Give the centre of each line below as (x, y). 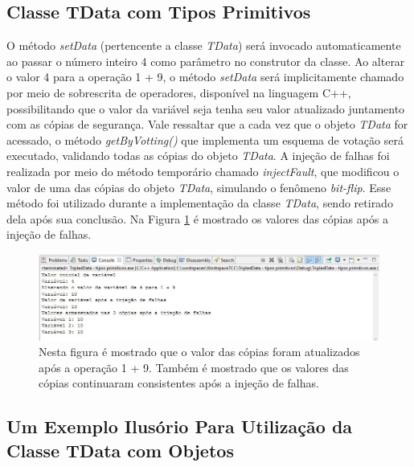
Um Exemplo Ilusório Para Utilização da (180, 426)
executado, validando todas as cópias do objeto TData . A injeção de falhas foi (198, 156)
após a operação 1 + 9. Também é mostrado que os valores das (194, 367)
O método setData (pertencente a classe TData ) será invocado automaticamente (204, 45)
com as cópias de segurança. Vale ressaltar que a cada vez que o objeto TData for (207, 124)
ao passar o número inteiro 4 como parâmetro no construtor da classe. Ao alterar (206, 61)
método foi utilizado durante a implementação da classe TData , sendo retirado (200, 203)
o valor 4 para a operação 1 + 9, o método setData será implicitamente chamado (205, 77)
